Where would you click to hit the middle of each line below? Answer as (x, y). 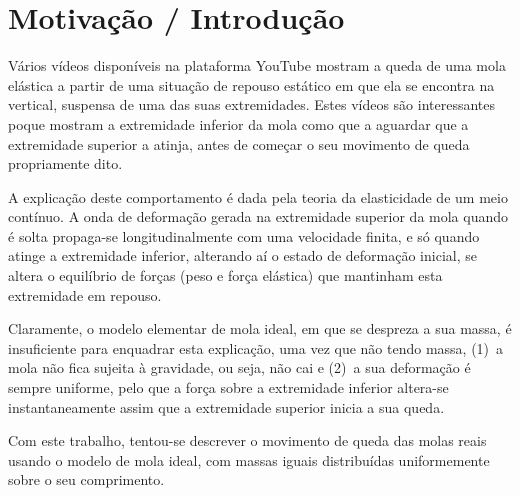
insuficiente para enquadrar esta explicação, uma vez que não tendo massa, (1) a (256, 347)
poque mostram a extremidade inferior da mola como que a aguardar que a (238, 123)
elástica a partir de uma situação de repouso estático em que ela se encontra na (251, 84)
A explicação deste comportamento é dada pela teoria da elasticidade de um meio (258, 196)
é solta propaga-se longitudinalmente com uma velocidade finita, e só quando (244, 235)
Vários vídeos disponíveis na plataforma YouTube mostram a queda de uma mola (257, 65)
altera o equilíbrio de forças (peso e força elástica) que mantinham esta (225, 275)
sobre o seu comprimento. (86, 479)
